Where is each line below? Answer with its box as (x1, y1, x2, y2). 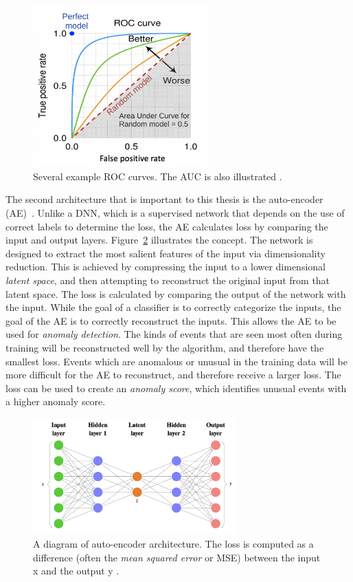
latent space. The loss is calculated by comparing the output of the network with (5, 286, 346, 301)
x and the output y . (33, 563, 119, 578)
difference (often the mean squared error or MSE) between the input (33, 550, 321, 564)
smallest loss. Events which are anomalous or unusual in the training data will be (5, 354, 348, 368)
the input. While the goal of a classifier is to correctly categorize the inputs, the (5, 300, 341, 314)
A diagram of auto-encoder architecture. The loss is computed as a (33, 537, 314, 551)
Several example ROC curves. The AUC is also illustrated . (33, 169, 282, 183)
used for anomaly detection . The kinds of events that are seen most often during (5, 327, 343, 341)
